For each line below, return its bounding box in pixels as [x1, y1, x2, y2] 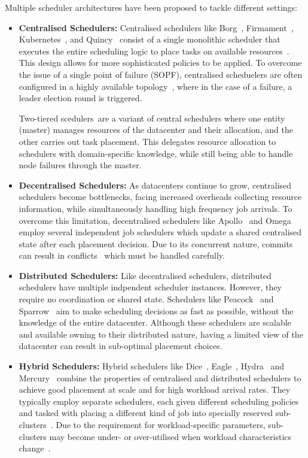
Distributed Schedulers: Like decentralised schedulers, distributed [19, 269, 272, 281]
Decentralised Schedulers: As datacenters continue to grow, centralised [19, 178, 292, 191]
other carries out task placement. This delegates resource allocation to [19, 135, 276, 147]
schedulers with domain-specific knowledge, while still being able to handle [19, 147, 293, 159]
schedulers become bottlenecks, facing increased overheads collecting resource [19, 190, 302, 203]
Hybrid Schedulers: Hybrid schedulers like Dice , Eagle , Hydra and [19, 360, 285, 372]
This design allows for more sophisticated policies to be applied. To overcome [19, 56, 302, 69]
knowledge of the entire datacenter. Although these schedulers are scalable [19, 316, 291, 329]
